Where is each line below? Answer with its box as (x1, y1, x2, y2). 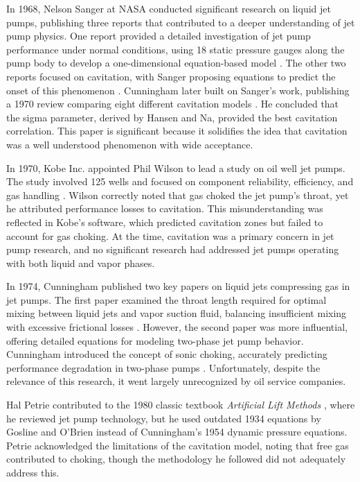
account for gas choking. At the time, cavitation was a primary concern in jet (6, 228, 334, 243)
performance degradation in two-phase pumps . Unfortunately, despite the (6, 360, 321, 375)
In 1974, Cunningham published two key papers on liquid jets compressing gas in (6, 279, 350, 293)
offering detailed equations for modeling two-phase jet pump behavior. (6, 333, 304, 347)
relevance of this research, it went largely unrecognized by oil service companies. (6, 374, 346, 388)
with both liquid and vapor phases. (6, 255, 155, 270)
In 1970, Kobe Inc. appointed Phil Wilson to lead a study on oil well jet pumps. (6, 160, 345, 175)
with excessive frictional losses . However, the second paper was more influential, (6, 320, 348, 334)
